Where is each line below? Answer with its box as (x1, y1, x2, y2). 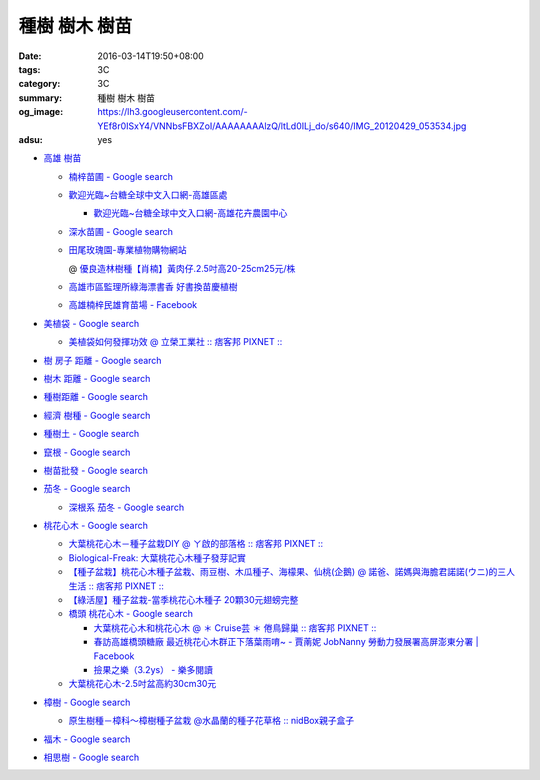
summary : (18, 91, 63, 104)
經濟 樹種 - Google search (43, 409, 151, 421)
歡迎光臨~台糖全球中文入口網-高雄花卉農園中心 (93, 207, 288, 219)
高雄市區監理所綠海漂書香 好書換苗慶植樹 (68, 281, 238, 293)
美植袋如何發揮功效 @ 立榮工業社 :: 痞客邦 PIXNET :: (68, 336, 283, 348)
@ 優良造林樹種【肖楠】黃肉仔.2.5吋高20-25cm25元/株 (68, 262, 296, 274)
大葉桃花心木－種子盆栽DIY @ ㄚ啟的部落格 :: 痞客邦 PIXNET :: (68, 538, 324, 550)
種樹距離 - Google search (43, 391, 149, 403)
